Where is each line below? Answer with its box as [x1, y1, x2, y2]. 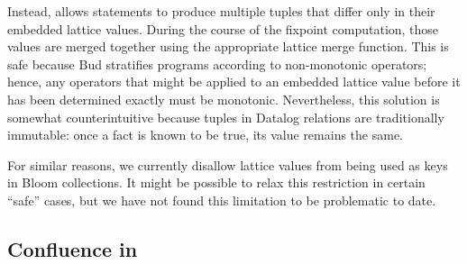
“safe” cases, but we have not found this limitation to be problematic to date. [7, 190, 436, 209]
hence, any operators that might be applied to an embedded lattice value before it [7, 72, 461, 91]
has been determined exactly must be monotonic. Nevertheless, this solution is [7, 89, 440, 108]
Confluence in [7, 234, 138, 262]
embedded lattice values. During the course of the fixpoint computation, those [7, 19, 439, 38]
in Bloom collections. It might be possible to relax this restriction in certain [7, 173, 426, 192]
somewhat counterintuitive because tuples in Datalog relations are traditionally [7, 107, 444, 126]
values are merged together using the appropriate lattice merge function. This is [7, 37, 449, 56]
